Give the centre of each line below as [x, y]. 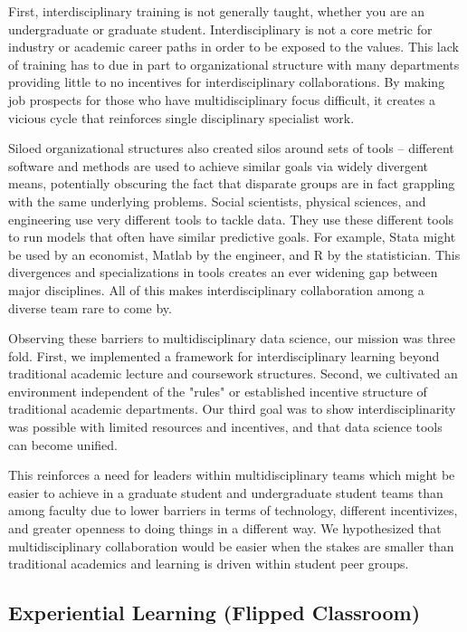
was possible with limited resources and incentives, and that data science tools [225, 427]
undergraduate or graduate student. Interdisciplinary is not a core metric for [220, 29]
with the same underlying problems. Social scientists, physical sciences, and [217, 201]
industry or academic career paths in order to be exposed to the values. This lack [233, 47]
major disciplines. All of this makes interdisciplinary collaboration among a [216, 289]
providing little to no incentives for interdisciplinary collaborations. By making [227, 82]
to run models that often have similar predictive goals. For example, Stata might [232, 237]
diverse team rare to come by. [90, 307]
